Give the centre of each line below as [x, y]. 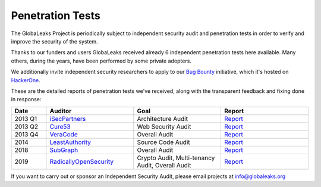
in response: [26, 99]
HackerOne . [26, 80]
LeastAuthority [70, 142]
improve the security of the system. [54, 41]
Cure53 [60, 126]
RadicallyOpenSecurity [82, 161]
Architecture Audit [163, 119]
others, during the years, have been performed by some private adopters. [101, 61]
